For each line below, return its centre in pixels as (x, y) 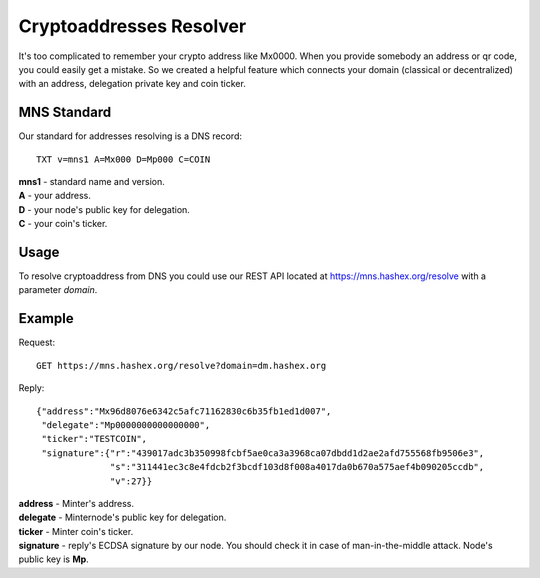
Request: (36, 342)
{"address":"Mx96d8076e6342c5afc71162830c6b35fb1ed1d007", (184, 411)
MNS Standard (65, 112)
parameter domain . (58, 290)
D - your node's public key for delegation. (104, 209)
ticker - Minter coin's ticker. (76, 531)
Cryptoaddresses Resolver (132, 26)
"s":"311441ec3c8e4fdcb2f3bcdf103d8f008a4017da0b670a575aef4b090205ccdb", (297, 467)
